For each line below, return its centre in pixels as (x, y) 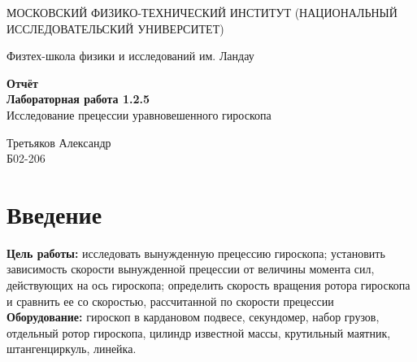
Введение (54, 214)
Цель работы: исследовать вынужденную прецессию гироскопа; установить (196, 253)
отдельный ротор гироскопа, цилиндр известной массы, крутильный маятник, (199, 332)
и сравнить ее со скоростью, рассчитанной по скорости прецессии (170, 301)
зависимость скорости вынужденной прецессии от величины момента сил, (191, 269)
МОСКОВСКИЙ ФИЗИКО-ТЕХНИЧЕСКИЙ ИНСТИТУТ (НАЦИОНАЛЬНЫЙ (202, 12)
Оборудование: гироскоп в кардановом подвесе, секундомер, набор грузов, (193, 317)
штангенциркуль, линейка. (72, 349)
